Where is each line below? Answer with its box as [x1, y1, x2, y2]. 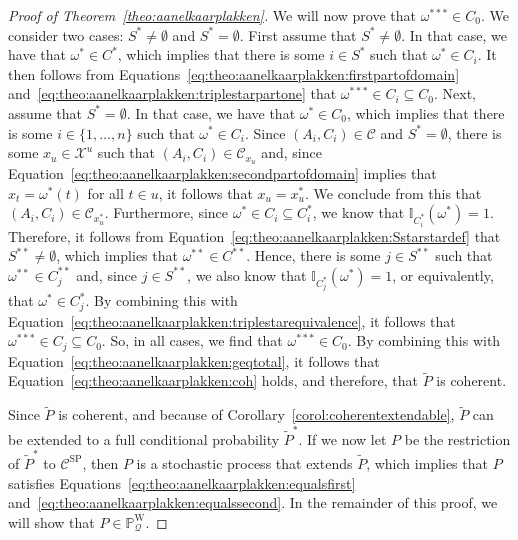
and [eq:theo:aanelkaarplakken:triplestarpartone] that [8, 83, 337, 104]
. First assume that [239, 24, 357, 45]
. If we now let [298, 428, 387, 449]
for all [87, 182, 124, 203]
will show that [8, 511, 95, 532]
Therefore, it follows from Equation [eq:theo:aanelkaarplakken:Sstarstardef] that [8, 225, 501, 246]
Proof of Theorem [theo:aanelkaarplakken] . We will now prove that [8, 5, 416, 25]
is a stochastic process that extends [136, 452, 353, 473]
